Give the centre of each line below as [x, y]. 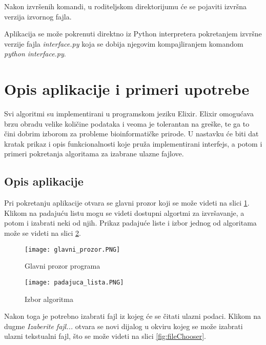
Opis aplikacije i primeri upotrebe [127, 89]
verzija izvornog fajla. [38, 16]
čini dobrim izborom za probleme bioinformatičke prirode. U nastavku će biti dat [131, 134]
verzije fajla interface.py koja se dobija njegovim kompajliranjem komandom [124, 43]
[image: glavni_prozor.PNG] [73, 249]
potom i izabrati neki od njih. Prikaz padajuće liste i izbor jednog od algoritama [130, 223]
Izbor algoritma [49, 299]
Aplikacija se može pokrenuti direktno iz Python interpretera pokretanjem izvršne [133, 34]
